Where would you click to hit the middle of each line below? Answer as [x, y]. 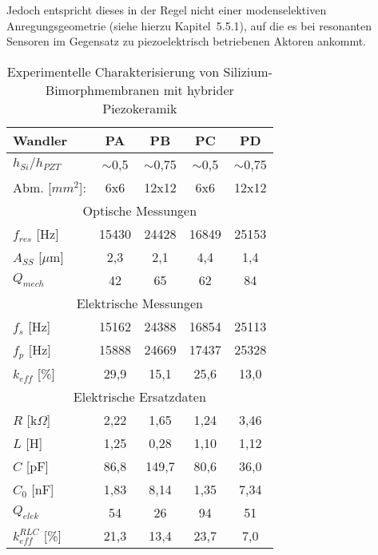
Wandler [40, 140]
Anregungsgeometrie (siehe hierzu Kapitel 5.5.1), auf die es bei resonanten [189, 25]
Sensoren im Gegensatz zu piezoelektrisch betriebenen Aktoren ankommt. [187, 41]
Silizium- [248, 71]
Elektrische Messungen [139, 303]
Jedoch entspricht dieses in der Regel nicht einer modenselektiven [167, 10]
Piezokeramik [140, 108]
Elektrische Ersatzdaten [139, 396]
